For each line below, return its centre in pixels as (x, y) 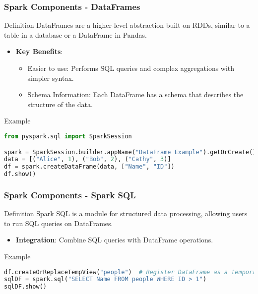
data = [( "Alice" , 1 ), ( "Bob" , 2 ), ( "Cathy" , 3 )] (88, 159)
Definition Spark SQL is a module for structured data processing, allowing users (126, 213)
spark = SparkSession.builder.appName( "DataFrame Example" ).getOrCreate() (130, 152)
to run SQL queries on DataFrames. (59, 223)
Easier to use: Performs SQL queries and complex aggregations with (131, 68)
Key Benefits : (39, 51)
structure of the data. (60, 104)
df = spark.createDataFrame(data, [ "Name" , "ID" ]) (89, 167)
